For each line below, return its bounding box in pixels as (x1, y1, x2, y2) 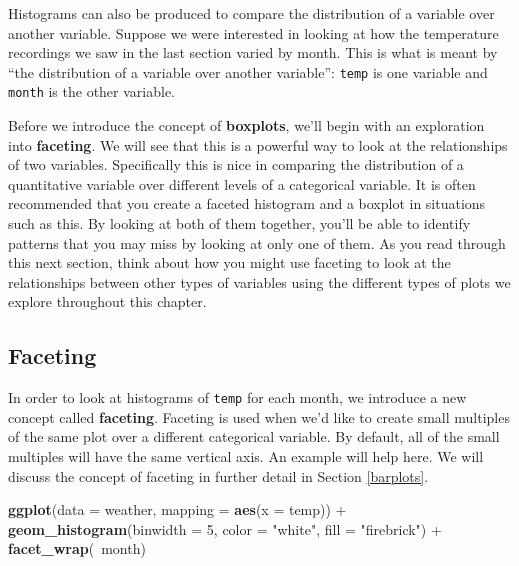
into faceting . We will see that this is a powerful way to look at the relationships (8, 134, 508, 155)
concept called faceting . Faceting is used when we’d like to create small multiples (8, 406, 510, 427)
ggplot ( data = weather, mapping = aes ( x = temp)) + (8, 499, 347, 520)
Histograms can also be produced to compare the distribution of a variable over (8, 3, 495, 23)
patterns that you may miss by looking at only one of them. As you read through (8, 232, 506, 253)
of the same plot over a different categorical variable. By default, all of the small (8, 426, 500, 447)
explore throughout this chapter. (8, 291, 207, 312)
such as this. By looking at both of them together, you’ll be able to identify (8, 213, 471, 234)
